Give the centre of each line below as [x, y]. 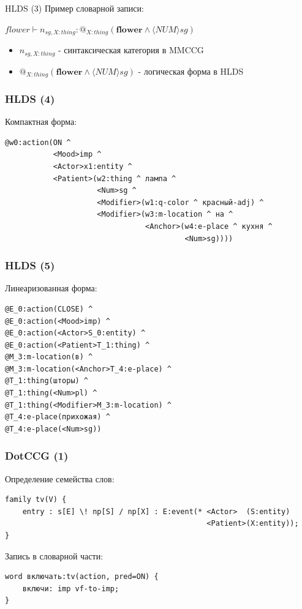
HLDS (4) [30, 98]
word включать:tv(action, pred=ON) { [82, 577]
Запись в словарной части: [54, 555]
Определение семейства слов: [60, 478]
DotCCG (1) [37, 456]
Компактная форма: [41, 121]
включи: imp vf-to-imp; [71, 588]
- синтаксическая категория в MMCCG [131, 50]
